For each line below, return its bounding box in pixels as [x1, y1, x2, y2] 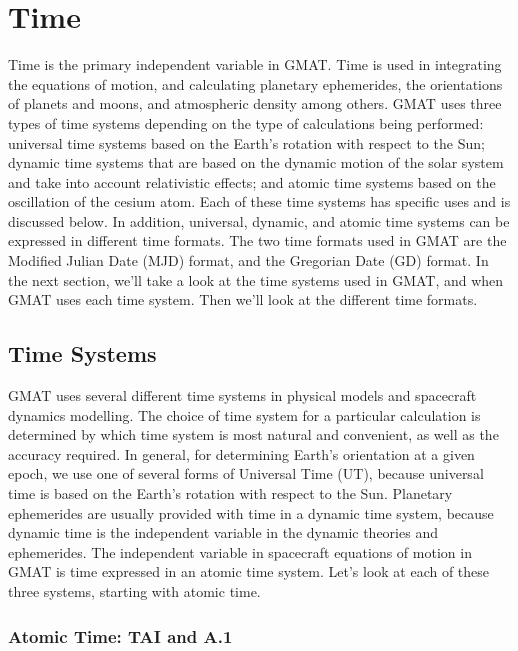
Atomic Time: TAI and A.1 [8, 623, 233, 648]
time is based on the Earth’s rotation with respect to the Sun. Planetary [8, 483, 453, 504]
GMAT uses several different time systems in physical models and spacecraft [8, 385, 477, 406]
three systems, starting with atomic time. [8, 580, 261, 601]
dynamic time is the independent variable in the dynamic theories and [8, 522, 438, 543]
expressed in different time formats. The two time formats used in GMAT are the [8, 230, 507, 251]
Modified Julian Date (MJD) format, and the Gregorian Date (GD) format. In [8, 250, 489, 271]
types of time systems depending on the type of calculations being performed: [8, 112, 484, 133]
